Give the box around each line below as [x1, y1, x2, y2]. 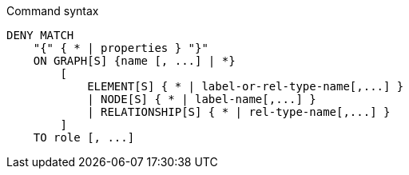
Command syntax [6, 4, 99, 18]
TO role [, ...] [33, 131, 135, 144]
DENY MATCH [6, 29, 74, 42]
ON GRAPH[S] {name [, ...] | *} [33, 54, 236, 67]
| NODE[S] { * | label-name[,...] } [87, 93, 316, 105]
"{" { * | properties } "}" [33, 42, 208, 54]
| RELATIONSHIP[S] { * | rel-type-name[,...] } [87, 105, 391, 118]
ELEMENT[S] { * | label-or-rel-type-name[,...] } [87, 80, 404, 93]
